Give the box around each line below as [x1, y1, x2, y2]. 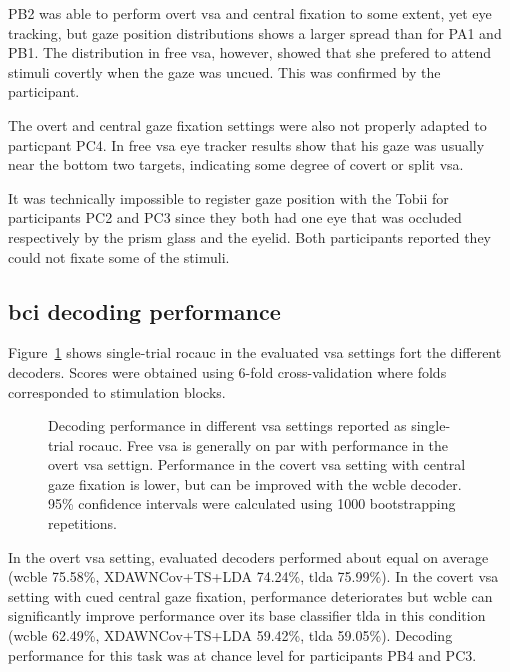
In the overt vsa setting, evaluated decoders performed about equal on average [8, 546, 489, 567]
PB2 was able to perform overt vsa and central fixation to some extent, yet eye [8, 3, 492, 23]
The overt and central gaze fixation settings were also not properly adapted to [8, 114, 487, 135]
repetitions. [48, 513, 117, 534]
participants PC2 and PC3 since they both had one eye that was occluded [8, 207, 462, 228]
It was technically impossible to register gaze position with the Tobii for [8, 187, 449, 208]
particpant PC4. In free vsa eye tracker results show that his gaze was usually [8, 134, 485, 155]
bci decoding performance [8, 295, 281, 326]
